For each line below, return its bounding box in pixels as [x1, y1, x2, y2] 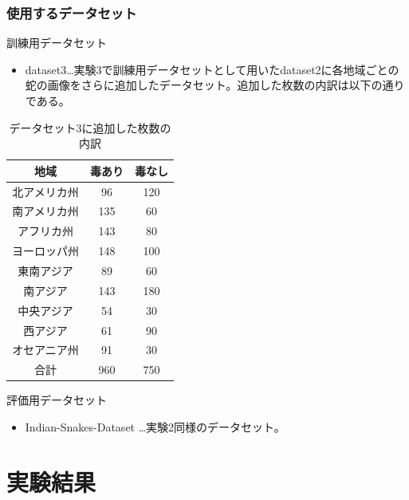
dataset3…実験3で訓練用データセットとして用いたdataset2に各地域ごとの [25, 61, 399, 77]
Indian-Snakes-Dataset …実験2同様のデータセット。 [25, 418, 285, 435]
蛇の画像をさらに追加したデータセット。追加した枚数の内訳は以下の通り [25, 77, 405, 93]
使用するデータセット [6, 2, 137, 22]
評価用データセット [6, 392, 107, 408]
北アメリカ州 [12, 183, 79, 199]
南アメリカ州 [12, 203, 79, 219]
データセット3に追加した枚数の [9, 119, 171, 136]
